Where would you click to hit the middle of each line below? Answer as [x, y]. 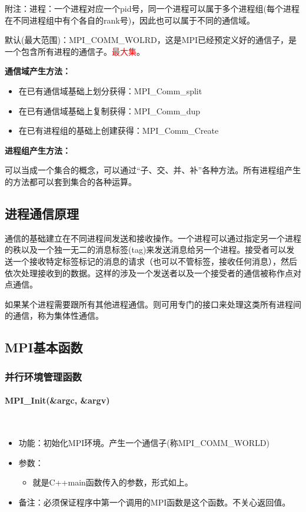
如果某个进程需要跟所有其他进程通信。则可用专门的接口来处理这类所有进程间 [153, 304]
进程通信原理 [42, 213]
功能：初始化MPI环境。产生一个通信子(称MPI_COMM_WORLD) [144, 442]
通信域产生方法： [38, 71]
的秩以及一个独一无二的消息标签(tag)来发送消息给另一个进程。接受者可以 [146, 250]
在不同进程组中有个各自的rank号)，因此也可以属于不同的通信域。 [130, 20]
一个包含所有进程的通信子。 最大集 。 [75, 51]
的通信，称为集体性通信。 [54, 316]
